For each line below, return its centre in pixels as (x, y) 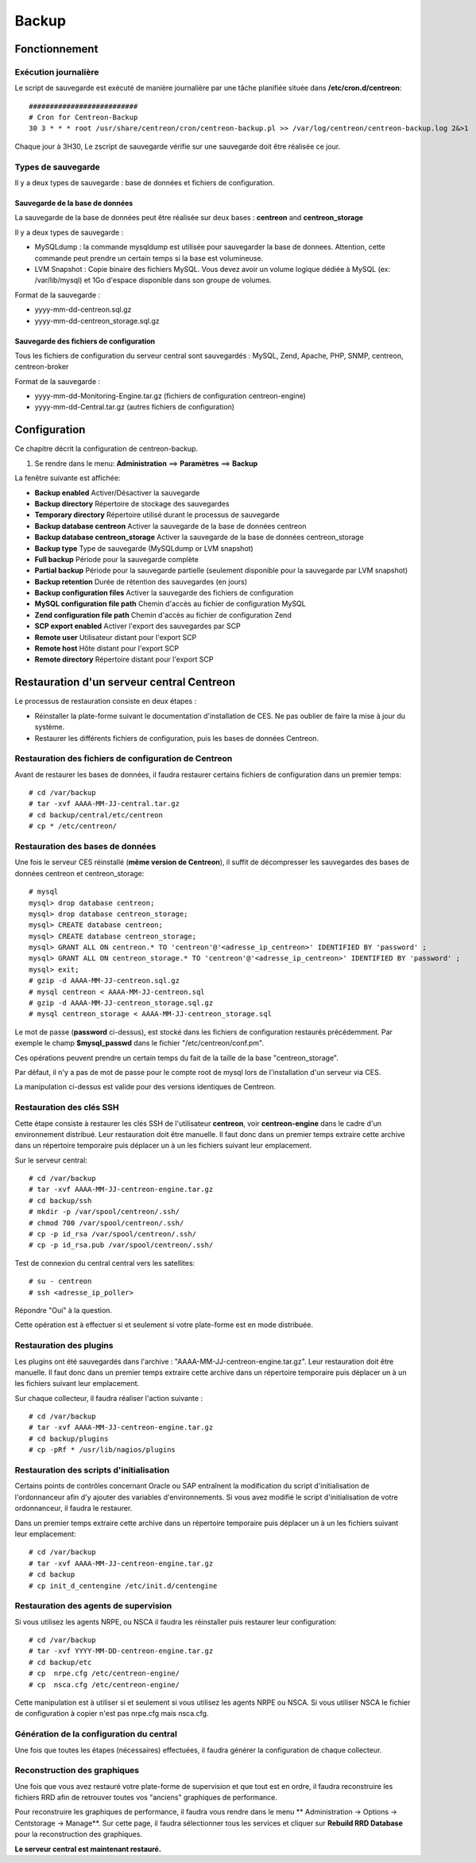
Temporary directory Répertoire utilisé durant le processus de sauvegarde (157, 515)
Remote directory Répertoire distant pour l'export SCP (124, 659)
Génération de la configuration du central (96, 1734)
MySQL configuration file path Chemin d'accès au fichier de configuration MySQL (170, 604)
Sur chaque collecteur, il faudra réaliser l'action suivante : (108, 1398)
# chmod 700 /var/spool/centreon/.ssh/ (106, 1223)
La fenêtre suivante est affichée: (68, 478)
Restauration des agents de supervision (93, 1606)
